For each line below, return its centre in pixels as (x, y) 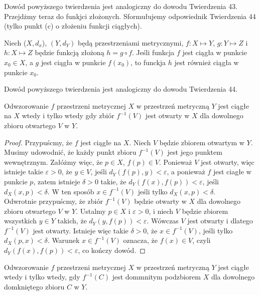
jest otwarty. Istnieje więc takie (81, 230)
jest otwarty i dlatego (220, 221)
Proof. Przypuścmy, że (38, 142)
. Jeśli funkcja (153, 52)
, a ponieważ (186, 172)
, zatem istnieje (57, 181)
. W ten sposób (71, 191)
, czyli (202, 240)
